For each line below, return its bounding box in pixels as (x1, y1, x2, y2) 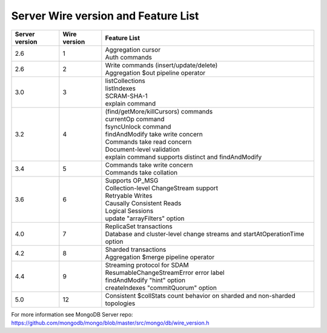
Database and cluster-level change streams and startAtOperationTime (105, 229, 305, 238)
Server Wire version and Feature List (11, 9, 199, 22)
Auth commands (105, 53, 153, 61)
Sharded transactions (105, 245, 167, 254)
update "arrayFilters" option (105, 214, 185, 223)
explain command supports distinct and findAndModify (105, 152, 262, 161)
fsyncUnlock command (105, 122, 171, 130)
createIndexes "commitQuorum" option (105, 283, 217, 292)
